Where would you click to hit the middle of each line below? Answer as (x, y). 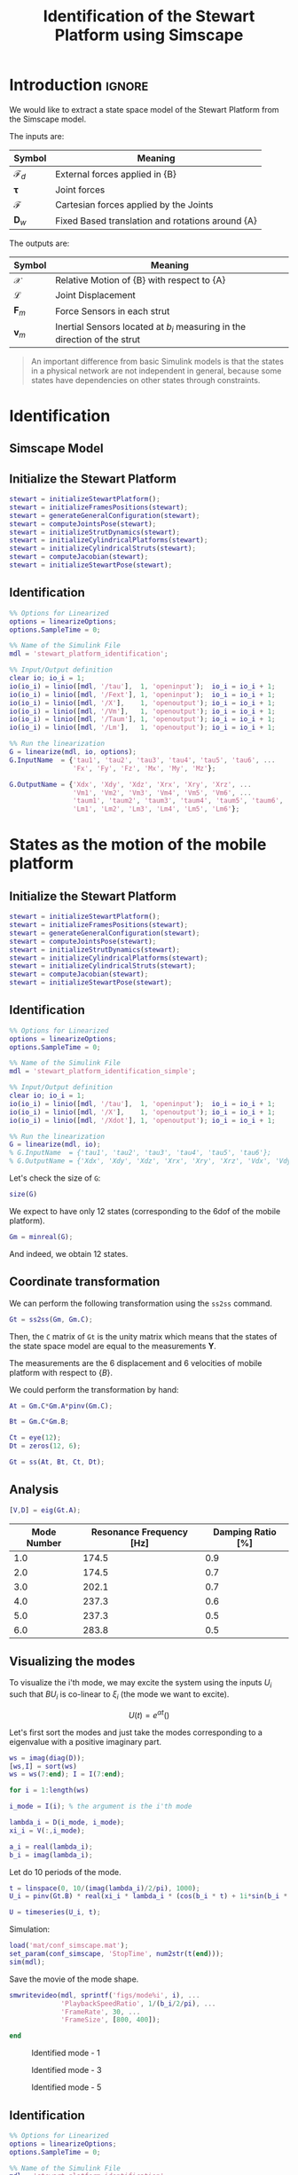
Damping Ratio (244, 1532)
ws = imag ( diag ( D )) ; (47, 1758)
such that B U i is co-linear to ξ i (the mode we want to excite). (119, 1695)
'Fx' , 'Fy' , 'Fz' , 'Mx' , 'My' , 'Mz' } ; (144, 768)
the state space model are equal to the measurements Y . (113, 1346)
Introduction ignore (79, 85)
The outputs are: (39, 243)
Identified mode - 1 (66, 2053)
